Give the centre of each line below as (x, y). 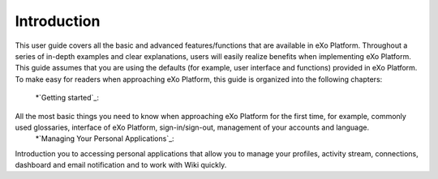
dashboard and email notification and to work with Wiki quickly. (121, 165)
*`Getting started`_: (67, 98)
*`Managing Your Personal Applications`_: (105, 139)
